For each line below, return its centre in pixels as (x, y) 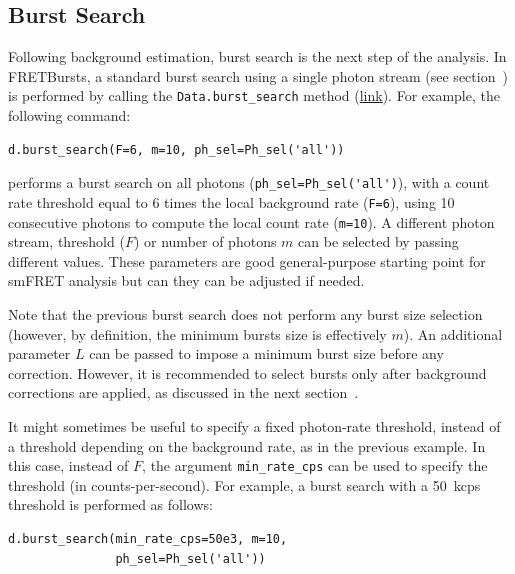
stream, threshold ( (66, 241)
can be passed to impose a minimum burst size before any (266, 353)
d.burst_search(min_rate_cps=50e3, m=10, (148, 538)
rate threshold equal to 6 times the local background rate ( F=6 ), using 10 (231, 201)
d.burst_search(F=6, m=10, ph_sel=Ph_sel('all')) (176, 149)
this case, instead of (68, 465)
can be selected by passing (378, 241)
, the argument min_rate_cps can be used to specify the (315, 465)
